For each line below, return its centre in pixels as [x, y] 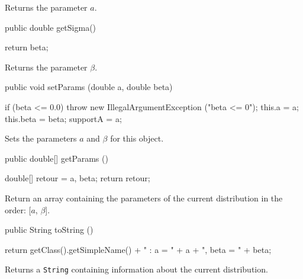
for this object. [137, 138]
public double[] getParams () [57, 158]
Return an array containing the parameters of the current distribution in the [144, 198]
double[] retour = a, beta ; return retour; [78, 178]
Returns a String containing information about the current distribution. [136, 269]
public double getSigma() [51, 27]
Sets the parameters [41, 138]
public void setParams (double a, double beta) [89, 87]
